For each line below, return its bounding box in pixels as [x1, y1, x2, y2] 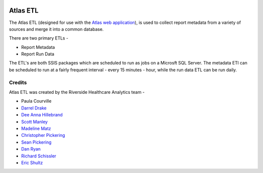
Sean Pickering [21, 139, 52, 145]
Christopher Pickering [21, 132, 65, 138]
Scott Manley [21, 119, 48, 125]
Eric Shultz [21, 159, 43, 166]
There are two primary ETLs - [9, 35, 68, 41]
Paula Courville [21, 98, 52, 104]
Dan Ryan [21, 146, 41, 152]
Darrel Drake [21, 105, 47, 111]
